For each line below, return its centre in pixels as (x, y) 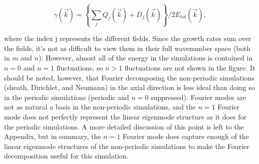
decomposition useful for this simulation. (66, 156)
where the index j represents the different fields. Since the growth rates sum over (128, 38)
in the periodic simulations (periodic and (67, 97)
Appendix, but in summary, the (53, 136)
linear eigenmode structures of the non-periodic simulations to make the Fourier (127, 146)
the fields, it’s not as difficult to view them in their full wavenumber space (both (127, 48)
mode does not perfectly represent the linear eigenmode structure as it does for (125, 116)
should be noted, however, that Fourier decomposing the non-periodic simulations (129, 77)
